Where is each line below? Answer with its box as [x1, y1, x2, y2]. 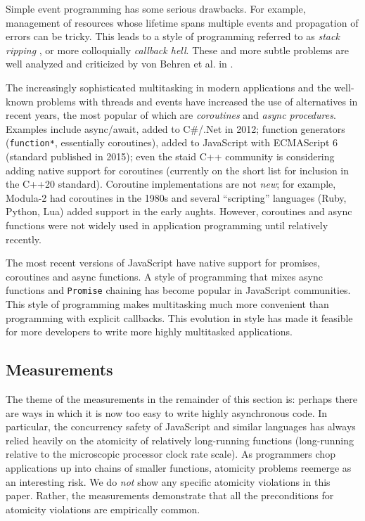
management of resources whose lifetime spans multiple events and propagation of [6, 15, 359, 30]
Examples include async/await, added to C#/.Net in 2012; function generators [6, 121, 345, 136]
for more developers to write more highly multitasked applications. [6, 324, 293, 339]
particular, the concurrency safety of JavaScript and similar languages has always [6, 419, 356, 434]
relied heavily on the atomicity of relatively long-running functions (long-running [6, 432, 354, 447]
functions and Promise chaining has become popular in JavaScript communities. [6, 283, 351, 297]
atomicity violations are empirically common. [6, 501, 200, 516]
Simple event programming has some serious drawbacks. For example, [6, 1, 306, 15]
